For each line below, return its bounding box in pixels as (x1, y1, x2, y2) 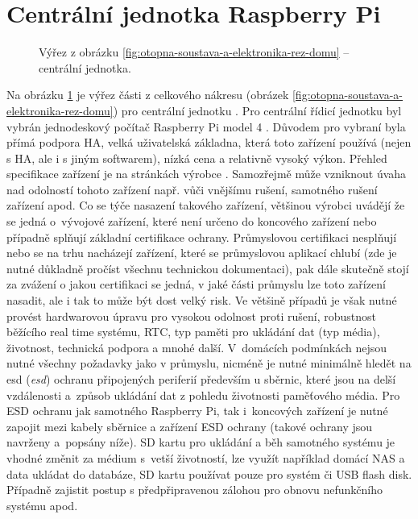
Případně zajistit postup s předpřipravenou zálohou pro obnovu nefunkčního (6, 481, 383, 498)
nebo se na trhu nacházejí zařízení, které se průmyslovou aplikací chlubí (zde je (6, 244, 397, 261)
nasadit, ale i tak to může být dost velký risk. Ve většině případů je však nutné (6, 292, 397, 309)
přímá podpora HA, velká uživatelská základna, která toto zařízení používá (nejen (6, 134, 412, 151)
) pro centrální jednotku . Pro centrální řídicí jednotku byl (113, 102, 402, 118)
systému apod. (6, 496, 78, 513)
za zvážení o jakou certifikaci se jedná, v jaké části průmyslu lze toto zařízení (6, 276, 386, 293)
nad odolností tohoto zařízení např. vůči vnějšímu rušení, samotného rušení (6, 181, 378, 197)
